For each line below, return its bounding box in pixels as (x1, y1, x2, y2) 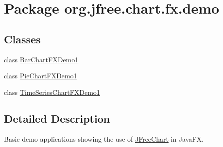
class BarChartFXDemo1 (4, 54, 79, 64)
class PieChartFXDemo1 (4, 71, 77, 81)
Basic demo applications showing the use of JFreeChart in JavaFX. (4, 133, 204, 144)
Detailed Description (4, 110, 110, 126)
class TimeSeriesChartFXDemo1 (4, 87, 100, 97)
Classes (4, 31, 41, 46)
